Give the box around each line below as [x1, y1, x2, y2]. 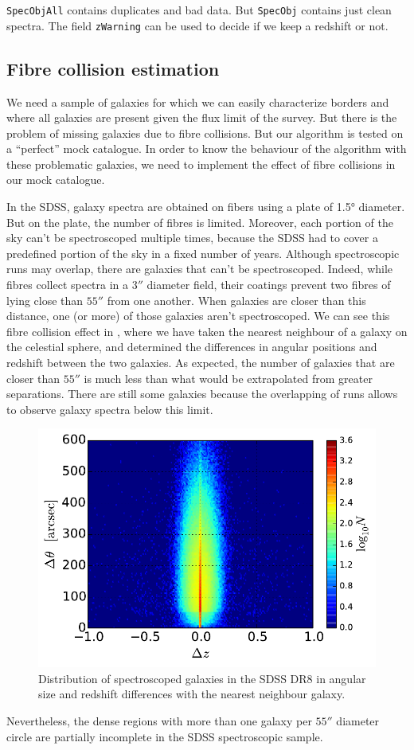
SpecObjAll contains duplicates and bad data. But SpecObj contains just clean [6, 2, 392, 18]
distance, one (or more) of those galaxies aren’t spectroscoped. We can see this [6, 307, 390, 324]
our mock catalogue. [6, 171, 105, 188]
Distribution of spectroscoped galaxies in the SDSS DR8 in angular [38, 670, 366, 686]
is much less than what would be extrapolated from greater [84, 369, 373, 386]
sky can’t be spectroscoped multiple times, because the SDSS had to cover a [6, 229, 378, 246]
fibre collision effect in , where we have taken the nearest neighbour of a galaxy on [6, 322, 408, 339]
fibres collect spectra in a [6, 276, 129, 293]
